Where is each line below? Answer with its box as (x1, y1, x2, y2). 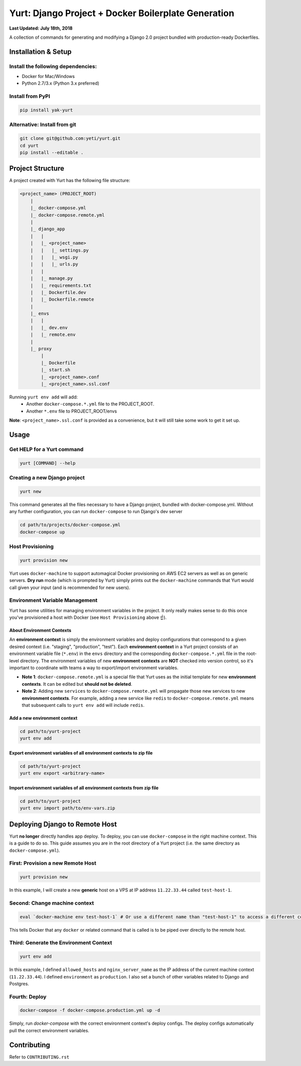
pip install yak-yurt (20, 107, 73, 113)
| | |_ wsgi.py (30, 254, 79, 260)
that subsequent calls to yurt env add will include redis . (22, 702, 145, 708)
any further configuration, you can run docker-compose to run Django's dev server (9, 509, 183, 515)
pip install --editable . (20, 149, 84, 155)
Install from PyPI (9, 93, 50, 100)
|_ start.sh (41, 367, 70, 373)
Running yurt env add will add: (9, 394, 78, 400)
